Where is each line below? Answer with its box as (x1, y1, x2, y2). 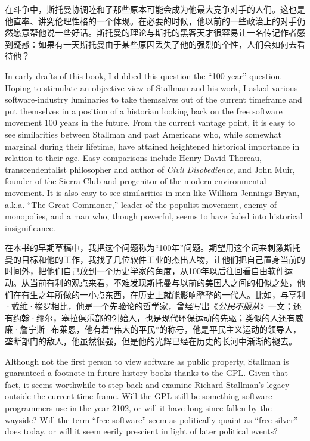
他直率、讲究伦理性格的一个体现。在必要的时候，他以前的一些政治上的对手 (5, 14, 297, 27)
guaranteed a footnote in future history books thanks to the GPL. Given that (5, 367, 289, 379)
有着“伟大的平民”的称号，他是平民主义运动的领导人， (92, 323, 301, 336)
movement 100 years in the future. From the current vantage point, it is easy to (5, 116, 296, 129)
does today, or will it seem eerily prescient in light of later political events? (5, 425, 278, 437)
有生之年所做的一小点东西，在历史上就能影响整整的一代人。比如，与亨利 (21, 288, 305, 300)
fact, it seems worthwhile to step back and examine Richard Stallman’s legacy (5, 378, 290, 390)
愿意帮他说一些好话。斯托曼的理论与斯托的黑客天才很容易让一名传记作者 (13, 26, 297, 39)
